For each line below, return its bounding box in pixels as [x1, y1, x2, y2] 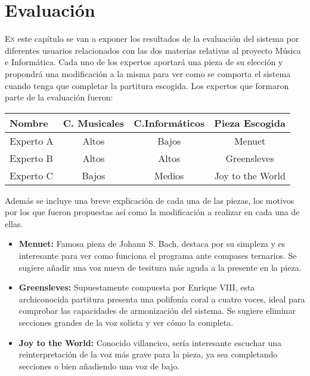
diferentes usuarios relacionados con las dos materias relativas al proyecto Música [5, 44, 301, 56]
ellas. [5, 217, 23, 230]
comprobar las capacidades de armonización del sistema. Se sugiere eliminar [18, 304, 296, 317]
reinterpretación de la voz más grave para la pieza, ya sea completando [18, 348, 278, 360]
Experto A [10, 133, 54, 148]
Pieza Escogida [214, 115, 286, 130]
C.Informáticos [134, 115, 205, 130]
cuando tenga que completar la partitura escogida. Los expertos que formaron [5, 79, 289, 91]
